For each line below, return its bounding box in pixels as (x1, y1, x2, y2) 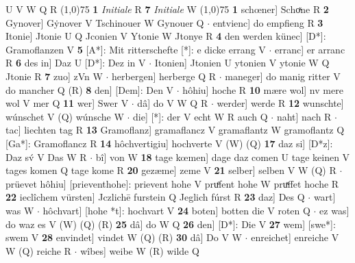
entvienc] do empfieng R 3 (212, 15, 323, 29)
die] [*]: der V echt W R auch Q (133, 109, 268, 123)
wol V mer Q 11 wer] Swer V (5, 96, 129, 110)
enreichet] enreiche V (251, 230, 339, 245)
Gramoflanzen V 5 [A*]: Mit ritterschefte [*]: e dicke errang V (5, 42, 266, 56)
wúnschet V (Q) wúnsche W (5, 109, 124, 123)
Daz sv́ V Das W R (5, 149, 87, 164)
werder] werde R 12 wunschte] (217, 96, 344, 110)
